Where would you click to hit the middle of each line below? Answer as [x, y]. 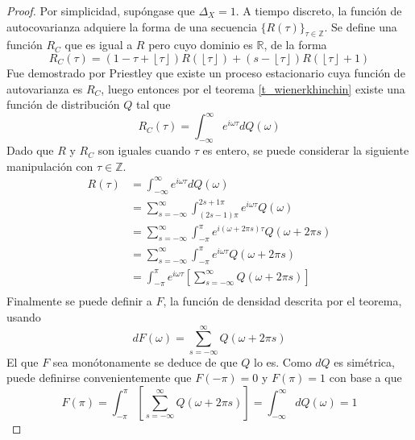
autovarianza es [45, 88]
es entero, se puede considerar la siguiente [306, 150]
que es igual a [99, 45]
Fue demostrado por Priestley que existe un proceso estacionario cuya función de [206, 72]
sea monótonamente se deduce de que [145, 361]
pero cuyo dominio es [201, 45]
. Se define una [361, 26]
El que [23, 361]
